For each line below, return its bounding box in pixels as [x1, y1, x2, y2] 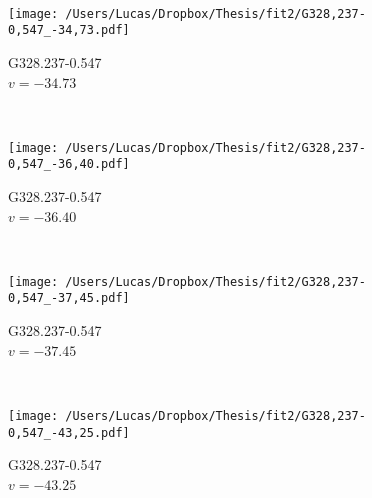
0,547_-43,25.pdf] [8, 425, 130, 440]
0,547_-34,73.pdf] [8, 23, 130, 38]
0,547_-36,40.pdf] [8, 157, 130, 172]
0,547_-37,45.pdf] [8, 291, 130, 306]
